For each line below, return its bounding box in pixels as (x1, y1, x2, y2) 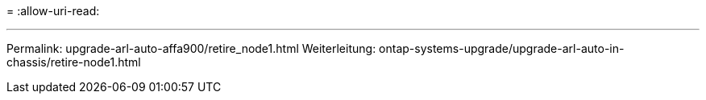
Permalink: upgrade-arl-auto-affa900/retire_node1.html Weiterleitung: (6, 42, 376, 55)
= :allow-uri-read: (6, 4, 100, 18)
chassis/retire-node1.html (6, 55, 141, 69)
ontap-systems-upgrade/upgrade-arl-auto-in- (379, 42, 625, 55)
